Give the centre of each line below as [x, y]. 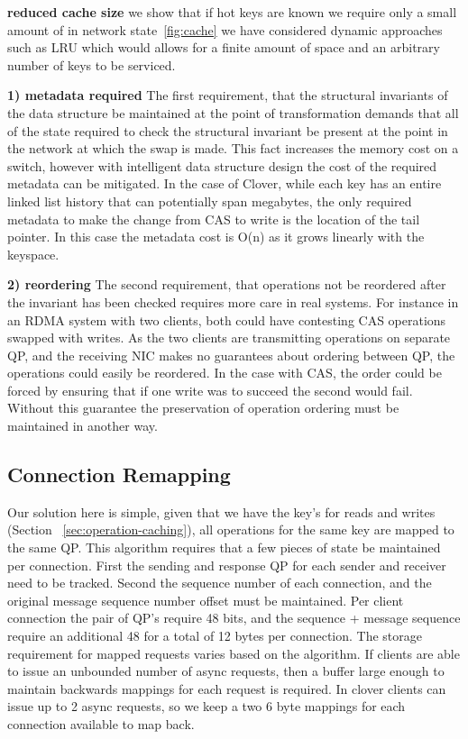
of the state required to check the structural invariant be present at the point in [228, 130]
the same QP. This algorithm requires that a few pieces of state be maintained [224, 547]
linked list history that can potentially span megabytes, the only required [210, 201]
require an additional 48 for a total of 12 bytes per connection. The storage [215, 636]
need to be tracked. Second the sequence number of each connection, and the [220, 583]
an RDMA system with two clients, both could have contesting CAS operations [227, 319]
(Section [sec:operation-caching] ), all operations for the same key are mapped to [231, 529]
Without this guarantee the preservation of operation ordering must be [203, 408]
